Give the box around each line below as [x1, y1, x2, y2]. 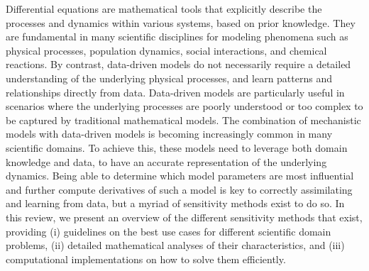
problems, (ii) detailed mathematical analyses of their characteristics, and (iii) [6, 238, 345, 253]
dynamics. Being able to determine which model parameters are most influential [6, 168, 354, 183]
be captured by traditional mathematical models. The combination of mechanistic [6, 112, 361, 127]
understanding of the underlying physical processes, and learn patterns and [6, 70, 332, 85]
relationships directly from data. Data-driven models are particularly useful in [6, 84, 345, 99]
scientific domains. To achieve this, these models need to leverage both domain [6, 140, 348, 155]
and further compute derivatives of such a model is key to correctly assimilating [6, 182, 353, 197]
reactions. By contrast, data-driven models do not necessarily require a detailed [6, 57, 351, 72]
